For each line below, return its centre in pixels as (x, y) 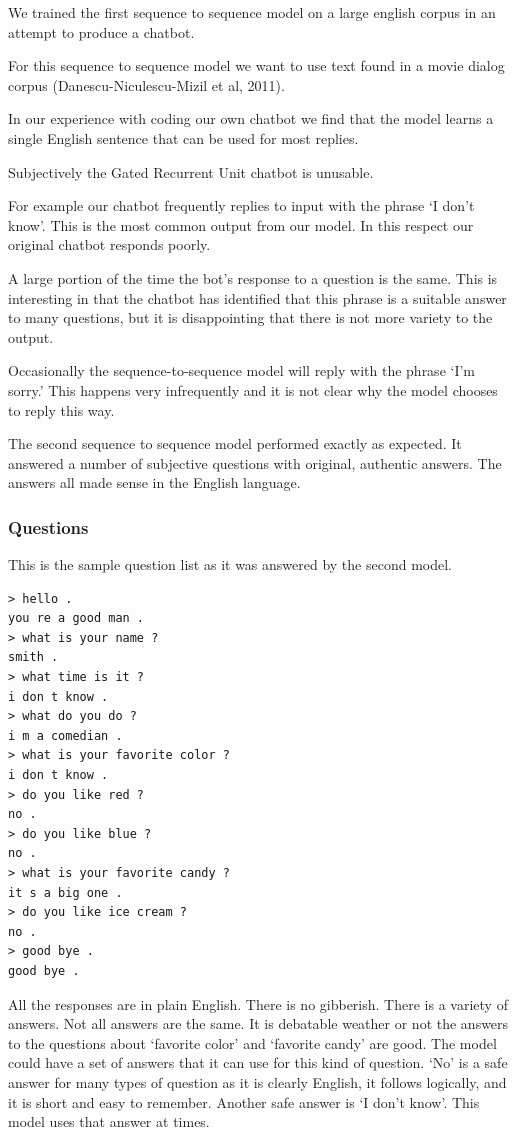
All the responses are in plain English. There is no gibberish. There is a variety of (258, 1003)
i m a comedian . (65, 735)
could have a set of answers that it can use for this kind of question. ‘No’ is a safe (258, 1062)
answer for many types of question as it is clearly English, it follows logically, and (257, 1081)
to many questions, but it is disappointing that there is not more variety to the (250, 317)
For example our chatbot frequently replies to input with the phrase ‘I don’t (241, 205)
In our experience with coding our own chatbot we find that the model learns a (251, 118)
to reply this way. (61, 409)
